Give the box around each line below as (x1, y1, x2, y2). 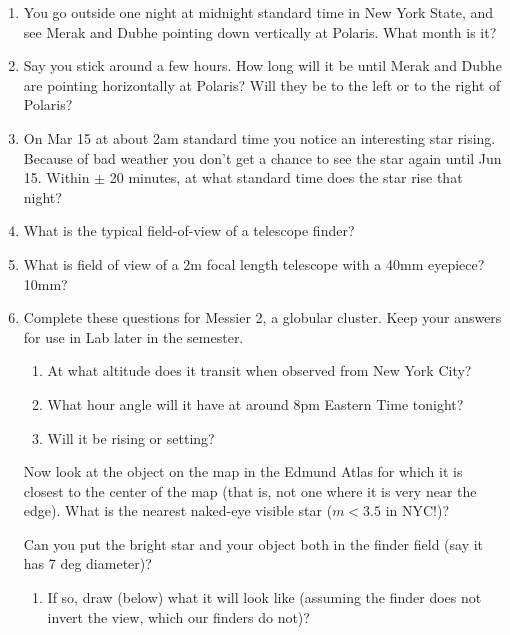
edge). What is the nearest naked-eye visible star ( (23, 500, 333, 521)
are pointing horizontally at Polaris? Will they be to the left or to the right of (23, 74, 501, 95)
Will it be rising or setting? (47, 427, 215, 448)
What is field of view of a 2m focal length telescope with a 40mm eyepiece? (23, 253, 485, 274)
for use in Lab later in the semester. (23, 326, 244, 347)
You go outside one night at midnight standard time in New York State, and (23, 2, 494, 22)
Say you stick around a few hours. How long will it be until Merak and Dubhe (23, 55, 502, 76)
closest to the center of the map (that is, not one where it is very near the (23, 480, 477, 501)
